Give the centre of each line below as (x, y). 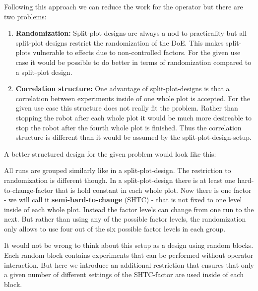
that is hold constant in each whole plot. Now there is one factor (153, 190)
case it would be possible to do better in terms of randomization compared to (133, 62)
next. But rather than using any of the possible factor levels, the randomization (125, 219)
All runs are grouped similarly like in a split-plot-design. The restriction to (118, 170)
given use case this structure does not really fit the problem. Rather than (127, 108)
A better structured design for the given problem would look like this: (110, 153)
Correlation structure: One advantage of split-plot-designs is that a (123, 88)
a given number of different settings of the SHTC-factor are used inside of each (124, 274)
